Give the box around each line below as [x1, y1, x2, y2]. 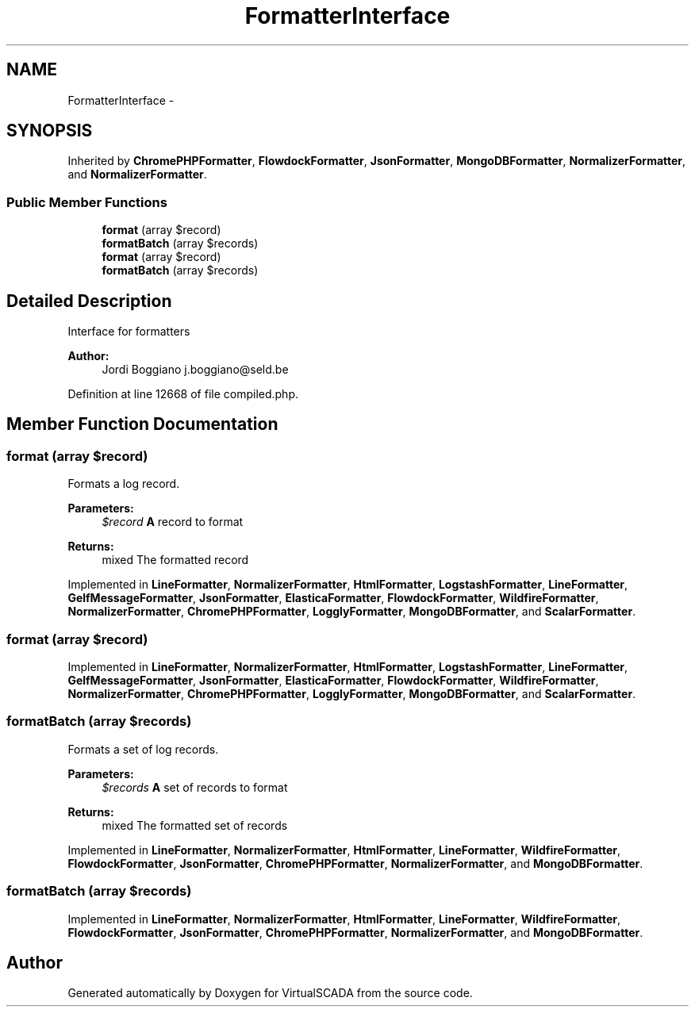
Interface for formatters [67, 324, 190, 339]
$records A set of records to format [102, 780, 288, 794]
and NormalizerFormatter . [67, 167, 207, 182]
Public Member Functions [6, 194, 167, 210]
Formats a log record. [67, 477, 180, 491]
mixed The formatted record [102, 553, 249, 567]
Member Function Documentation [6, 414, 278, 435]
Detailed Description [6, 290, 172, 311]
